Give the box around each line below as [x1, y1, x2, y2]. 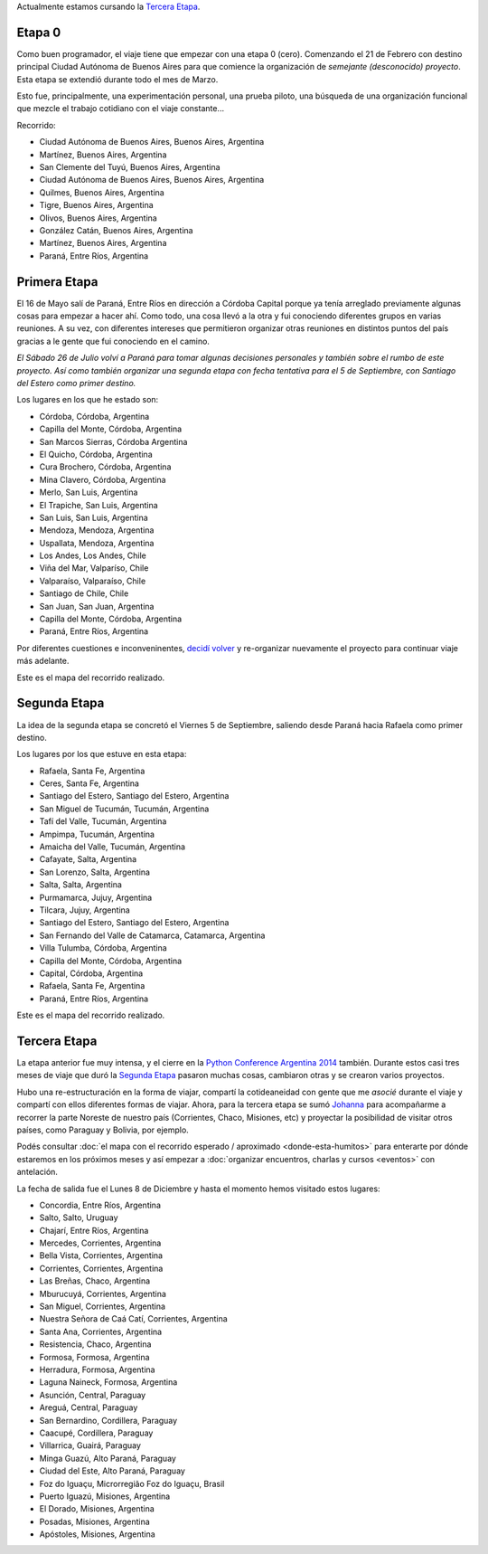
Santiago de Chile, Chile [39, 588, 129, 599]
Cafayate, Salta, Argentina [39, 854, 137, 865]
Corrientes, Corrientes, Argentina [39, 1263, 164, 1274]
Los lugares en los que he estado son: [16, 394, 159, 405]
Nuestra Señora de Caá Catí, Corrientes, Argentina [39, 1313, 228, 1324]
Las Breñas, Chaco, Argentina [39, 1275, 151, 1286]
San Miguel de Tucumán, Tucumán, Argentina [39, 803, 210, 814]
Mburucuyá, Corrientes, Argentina [39, 1288, 167, 1299]
